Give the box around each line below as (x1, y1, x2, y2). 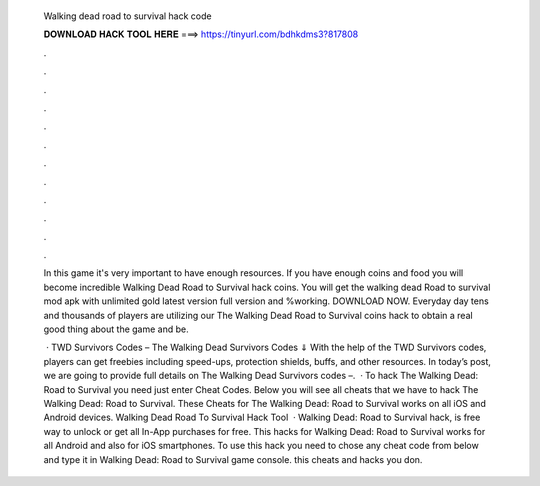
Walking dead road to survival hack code (43, 10, 212, 22)
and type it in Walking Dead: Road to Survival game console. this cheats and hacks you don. (43, 453, 423, 465)
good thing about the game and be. (43, 323, 189, 335)
